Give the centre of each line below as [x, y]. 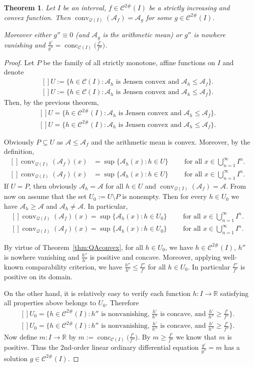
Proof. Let [19, 62]
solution [16, 358]
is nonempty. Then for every [165, 196]
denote [14, 72]
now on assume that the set [45, 196]
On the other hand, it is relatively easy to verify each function [97, 293]
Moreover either [28, 35]
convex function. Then [38, 17]
